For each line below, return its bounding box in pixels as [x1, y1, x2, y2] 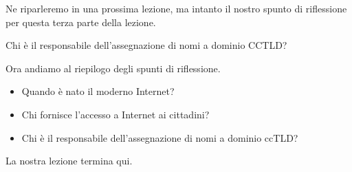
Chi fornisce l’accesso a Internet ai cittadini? [21, 107, 210, 121]
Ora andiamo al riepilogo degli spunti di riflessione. [5, 61, 221, 75]
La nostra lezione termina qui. [5, 153, 133, 168]
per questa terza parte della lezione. [5, 14, 156, 29]
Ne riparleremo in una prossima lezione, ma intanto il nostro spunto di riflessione [5, 1, 347, 15]
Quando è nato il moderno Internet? [21, 84, 175, 98]
